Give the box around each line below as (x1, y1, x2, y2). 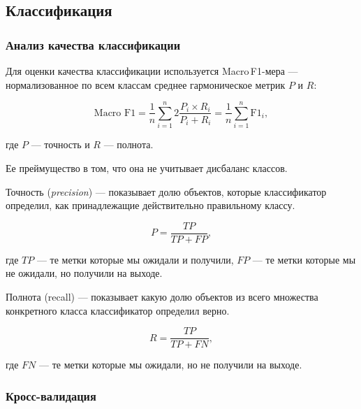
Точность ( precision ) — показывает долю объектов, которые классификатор (6, 184, 327, 199)
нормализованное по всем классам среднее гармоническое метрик (6, 77, 286, 92)
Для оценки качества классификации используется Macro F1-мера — (6, 64, 298, 78)
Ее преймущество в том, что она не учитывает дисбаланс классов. (6, 160, 288, 175)
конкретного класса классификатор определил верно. (6, 303, 230, 317)
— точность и (31, 137, 90, 152)
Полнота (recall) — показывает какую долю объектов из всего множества (6, 289, 318, 303)
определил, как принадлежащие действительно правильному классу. (6, 198, 295, 213)
